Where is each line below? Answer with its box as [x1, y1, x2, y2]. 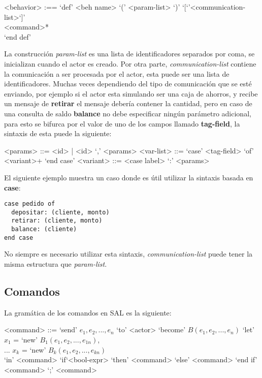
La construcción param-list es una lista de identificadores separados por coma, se [4, 48, 255, 59]
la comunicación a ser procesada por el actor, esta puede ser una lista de [4, 68, 230, 79]
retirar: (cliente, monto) [11, 217, 103, 225]
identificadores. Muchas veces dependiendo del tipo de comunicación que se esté [4, 78, 252, 89]
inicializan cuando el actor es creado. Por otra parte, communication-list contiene [4, 58, 256, 69]
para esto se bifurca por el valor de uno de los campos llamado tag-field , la [4, 118, 240, 129]
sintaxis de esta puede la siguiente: [4, 128, 112, 139]
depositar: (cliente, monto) [11, 208, 110, 216]
